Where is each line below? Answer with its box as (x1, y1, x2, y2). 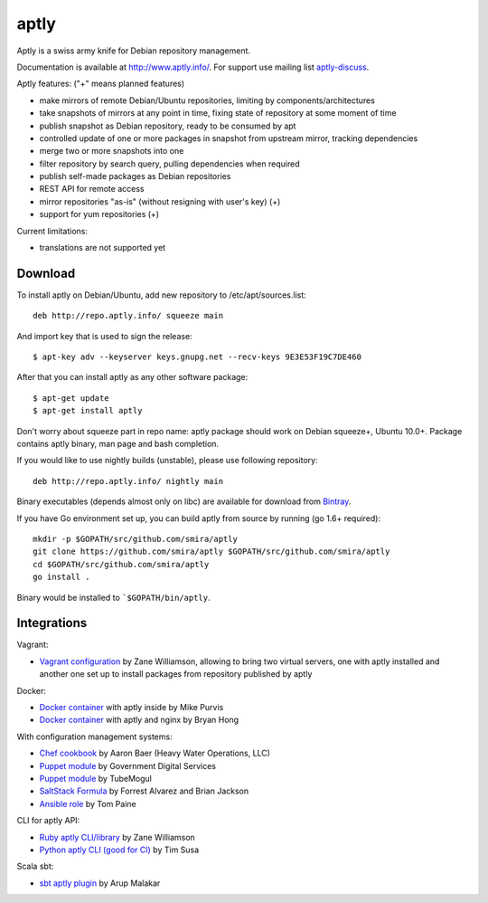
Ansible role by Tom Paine (39, 798, 136, 809)
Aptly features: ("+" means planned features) (16, 78, 185, 90)
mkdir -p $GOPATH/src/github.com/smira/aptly (33, 534, 239, 544)
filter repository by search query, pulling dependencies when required (39, 158, 300, 169)
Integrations (16, 615, 88, 631)
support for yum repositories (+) (39, 209, 160, 220)
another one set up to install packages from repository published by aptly (39, 669, 313, 680)
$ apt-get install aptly (33, 405, 143, 416)
